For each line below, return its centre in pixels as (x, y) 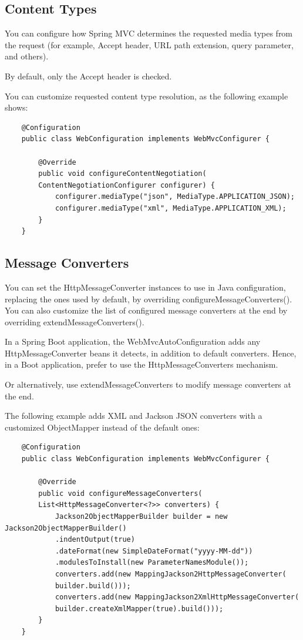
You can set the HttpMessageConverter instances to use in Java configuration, (145, 287)
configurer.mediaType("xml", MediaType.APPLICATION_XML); (171, 208)
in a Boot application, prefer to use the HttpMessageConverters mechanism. (142, 364)
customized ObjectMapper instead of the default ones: (102, 427)
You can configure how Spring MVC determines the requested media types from (149, 33)
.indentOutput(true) (95, 540)
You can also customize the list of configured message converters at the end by (146, 310)
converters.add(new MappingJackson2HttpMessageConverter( (171, 574)
